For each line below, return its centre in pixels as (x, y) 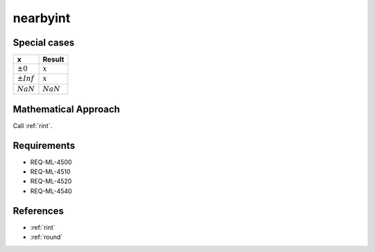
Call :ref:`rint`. (32, 125)
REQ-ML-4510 (50, 172)
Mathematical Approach (67, 109)
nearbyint (42, 18)
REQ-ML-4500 (51, 162)
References (38, 211)
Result (53, 60)
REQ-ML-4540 (51, 191)
